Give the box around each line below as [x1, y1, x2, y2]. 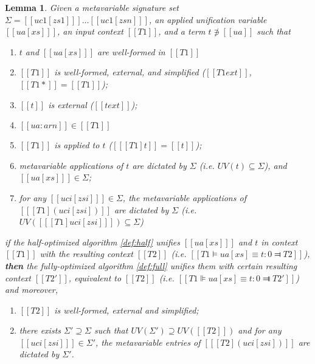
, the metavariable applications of [122, 191, 246, 204]
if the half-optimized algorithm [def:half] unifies [5, 235, 180, 248]
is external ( [48, 98, 94, 111]
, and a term [158, 25, 206, 38]
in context [261, 235, 298, 248]
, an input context [57, 25, 123, 38]
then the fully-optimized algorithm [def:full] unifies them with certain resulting [5, 259, 297, 272]
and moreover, [5, 283, 58, 296]
